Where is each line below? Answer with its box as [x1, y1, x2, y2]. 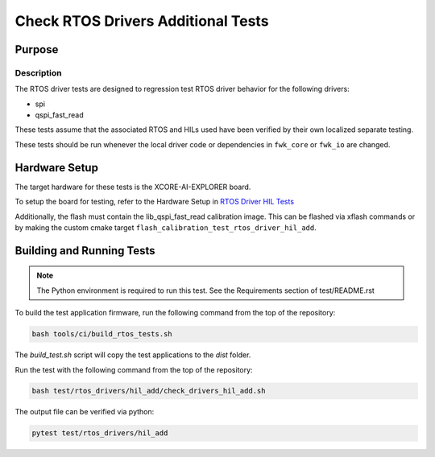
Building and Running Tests [14, 244, 156, 257]
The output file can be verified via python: [14, 407, 155, 417]
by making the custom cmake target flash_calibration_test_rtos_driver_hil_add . [14, 222, 317, 233]
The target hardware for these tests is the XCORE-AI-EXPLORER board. [14, 182, 251, 191]
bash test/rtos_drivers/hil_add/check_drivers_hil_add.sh [31, 386, 266, 396]
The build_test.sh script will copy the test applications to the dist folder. [14, 350, 251, 360]
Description [14, 67, 62, 78]
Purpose [14, 43, 59, 56]
